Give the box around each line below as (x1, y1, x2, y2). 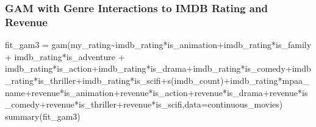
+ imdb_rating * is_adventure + (5, 50, 125, 63)
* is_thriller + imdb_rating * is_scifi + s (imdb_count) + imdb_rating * (34, 74, 282, 86)
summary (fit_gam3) (5, 109, 81, 122)
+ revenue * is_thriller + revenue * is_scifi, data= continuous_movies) (39, 98, 283, 111)
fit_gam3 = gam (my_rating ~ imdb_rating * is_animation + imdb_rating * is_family (5, 38, 312, 51)
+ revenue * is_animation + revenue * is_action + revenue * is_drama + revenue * (24, 86, 303, 98)
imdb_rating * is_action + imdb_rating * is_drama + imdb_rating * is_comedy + (5, 62, 292, 75)
